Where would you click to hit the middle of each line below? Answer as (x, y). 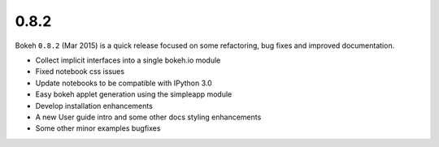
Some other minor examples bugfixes (98, 128)
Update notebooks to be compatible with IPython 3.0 (124, 83)
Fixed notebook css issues (80, 71)
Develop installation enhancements (94, 106)
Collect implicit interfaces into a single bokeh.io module (128, 60)
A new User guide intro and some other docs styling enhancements (148, 117)
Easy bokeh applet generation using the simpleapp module (134, 94)
